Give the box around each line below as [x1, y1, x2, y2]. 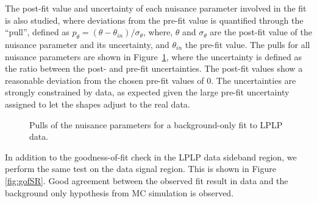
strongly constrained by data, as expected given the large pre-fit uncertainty [5, 86, 290, 98]
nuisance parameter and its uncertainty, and [5, 38, 169, 50]
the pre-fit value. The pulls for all [185, 38, 310, 50]
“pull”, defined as [5, 26, 69, 38]
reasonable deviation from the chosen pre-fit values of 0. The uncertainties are [5, 74, 296, 86]
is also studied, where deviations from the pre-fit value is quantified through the [5, 13, 304, 26]
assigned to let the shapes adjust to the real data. [5, 97, 190, 110]
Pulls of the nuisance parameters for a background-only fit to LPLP [29, 118, 283, 131]
